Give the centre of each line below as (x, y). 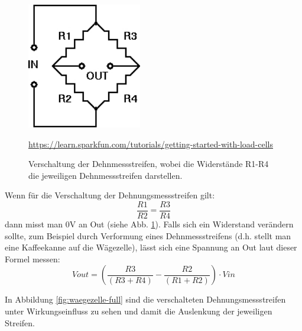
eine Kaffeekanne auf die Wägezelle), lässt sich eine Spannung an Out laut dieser (151, 247)
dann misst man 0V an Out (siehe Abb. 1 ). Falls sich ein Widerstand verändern (149, 224)
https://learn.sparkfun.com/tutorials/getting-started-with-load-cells (151, 144)
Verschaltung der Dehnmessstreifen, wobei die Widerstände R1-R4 (149, 164)
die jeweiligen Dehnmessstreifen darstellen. (105, 175)
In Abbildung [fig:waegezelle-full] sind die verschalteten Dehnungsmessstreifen (145, 299)
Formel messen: (33, 258)
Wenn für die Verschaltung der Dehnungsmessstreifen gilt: (110, 195)
